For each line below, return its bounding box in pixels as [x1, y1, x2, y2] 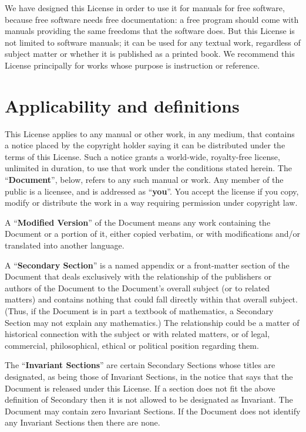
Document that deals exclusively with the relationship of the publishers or [5, 270, 272, 283]
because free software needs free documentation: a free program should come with [5, 13, 299, 25]
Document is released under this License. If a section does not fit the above [5, 382, 275, 394]
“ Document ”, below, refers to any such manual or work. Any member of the [5, 174, 284, 186]
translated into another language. [5, 239, 125, 251]
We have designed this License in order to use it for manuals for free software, [5, 2, 285, 13]
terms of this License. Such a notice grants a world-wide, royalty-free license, [5, 150, 280, 162]
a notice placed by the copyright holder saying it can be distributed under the [5, 139, 285, 151]
